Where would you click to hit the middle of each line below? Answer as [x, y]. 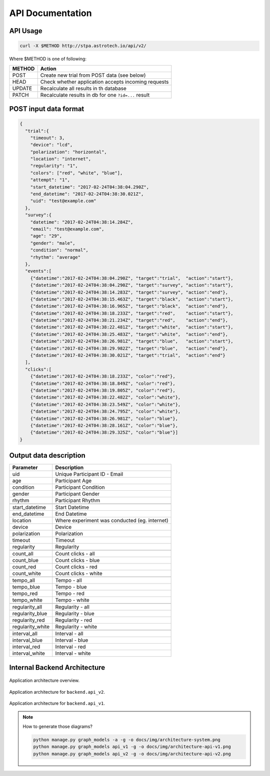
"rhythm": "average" [55, 257]
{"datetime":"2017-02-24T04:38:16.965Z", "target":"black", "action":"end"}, [129, 306]
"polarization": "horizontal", [68, 152]
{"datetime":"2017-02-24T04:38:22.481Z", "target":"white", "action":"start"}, [132, 327]
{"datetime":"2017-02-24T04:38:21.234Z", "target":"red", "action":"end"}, [129, 320]
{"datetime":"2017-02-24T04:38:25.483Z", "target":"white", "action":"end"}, [129, 334]
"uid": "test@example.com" [63, 201]
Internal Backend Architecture [57, 667]
